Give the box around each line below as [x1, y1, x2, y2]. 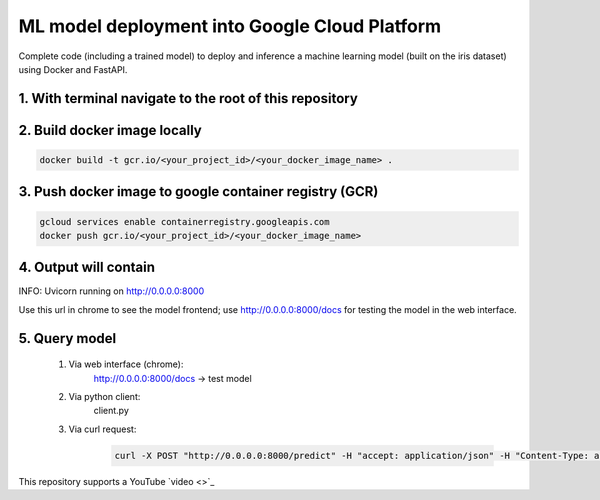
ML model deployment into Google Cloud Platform [18, 15, 442, 37]
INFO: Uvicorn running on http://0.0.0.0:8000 [18, 285, 205, 297]
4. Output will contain [18, 259, 155, 276]
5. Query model [18, 330, 117, 347]
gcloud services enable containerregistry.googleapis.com [39, 216, 330, 227]
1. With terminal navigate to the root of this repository [18, 90, 359, 107]
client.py [93, 405, 129, 417]
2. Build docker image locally [18, 121, 202, 139]
